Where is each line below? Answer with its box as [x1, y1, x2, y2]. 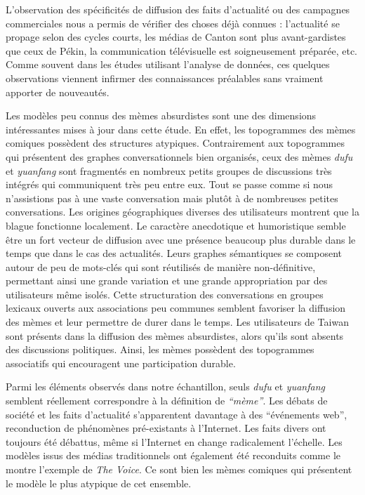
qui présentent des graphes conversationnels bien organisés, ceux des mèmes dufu [6, 149, 353, 164]
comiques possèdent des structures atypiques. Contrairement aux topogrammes [6, 136, 345, 150]
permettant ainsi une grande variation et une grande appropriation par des [6, 273, 328, 288]
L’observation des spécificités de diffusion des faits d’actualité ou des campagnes [6, 2, 350, 16]
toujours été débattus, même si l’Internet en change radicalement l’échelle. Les [6, 434, 343, 449]
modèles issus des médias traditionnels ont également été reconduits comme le [6, 448, 340, 463]
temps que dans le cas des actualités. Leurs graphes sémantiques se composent [6, 246, 342, 260]
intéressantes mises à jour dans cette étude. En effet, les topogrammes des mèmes [6, 121, 356, 136]
